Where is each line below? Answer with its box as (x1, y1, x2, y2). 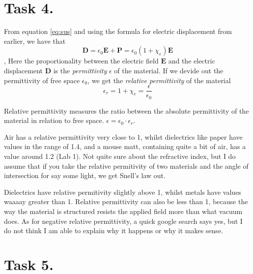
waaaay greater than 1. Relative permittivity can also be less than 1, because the (4, 196, 248, 207)
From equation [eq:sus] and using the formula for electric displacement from (4, 26, 232, 36)
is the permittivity (53, 65, 107, 75)
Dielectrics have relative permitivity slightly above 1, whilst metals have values (4, 186, 241, 197)
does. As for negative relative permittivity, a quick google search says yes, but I (4, 215, 243, 226)
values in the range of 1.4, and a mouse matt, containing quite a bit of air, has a (4, 141, 246, 152)
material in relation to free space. (4, 115, 104, 125)
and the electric (168, 56, 215, 66)
